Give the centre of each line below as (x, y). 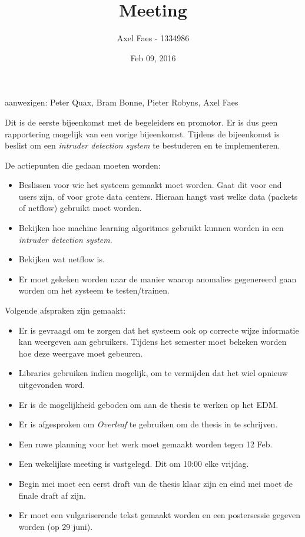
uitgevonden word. (52, 384)
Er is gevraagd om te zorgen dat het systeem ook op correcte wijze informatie (159, 330)
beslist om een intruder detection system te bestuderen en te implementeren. (142, 145)
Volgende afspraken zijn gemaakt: (65, 310)
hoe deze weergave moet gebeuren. (81, 353)
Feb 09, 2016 (153, 57)
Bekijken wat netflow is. (62, 259)
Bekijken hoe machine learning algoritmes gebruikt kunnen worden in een (151, 228)
